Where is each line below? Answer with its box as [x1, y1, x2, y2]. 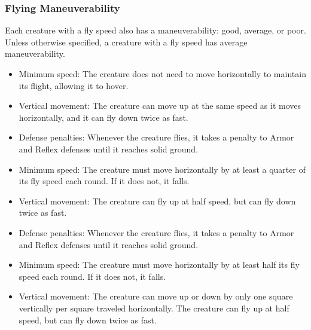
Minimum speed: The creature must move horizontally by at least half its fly [19, 258, 300, 271]
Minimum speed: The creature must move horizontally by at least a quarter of [19, 163, 306, 175]
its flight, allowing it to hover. [19, 79, 129, 91]
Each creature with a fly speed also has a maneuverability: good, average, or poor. [5, 24, 306, 36]
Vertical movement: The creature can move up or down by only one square [19, 290, 293, 302]
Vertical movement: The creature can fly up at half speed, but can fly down [19, 194, 296, 207]
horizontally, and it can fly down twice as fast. [19, 111, 188, 123]
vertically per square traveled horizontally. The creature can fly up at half [19, 301, 289, 314]
